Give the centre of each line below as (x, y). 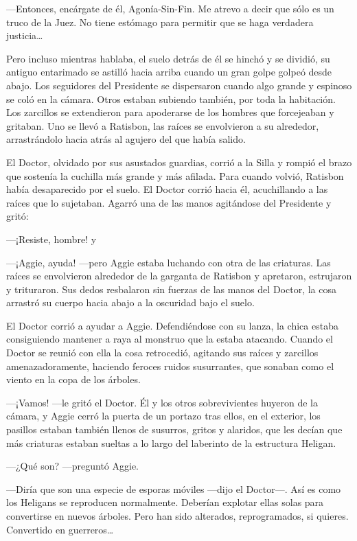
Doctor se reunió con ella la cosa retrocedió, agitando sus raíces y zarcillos (162, 353)
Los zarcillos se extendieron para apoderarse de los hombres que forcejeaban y (170, 112)
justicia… (25, 35)
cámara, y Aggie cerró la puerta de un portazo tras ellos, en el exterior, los (163, 416)
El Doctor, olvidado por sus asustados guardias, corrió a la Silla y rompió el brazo (179, 162)
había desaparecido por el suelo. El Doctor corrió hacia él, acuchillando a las (167, 189)
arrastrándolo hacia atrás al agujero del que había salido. (126, 139)
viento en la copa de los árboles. (73, 379)
